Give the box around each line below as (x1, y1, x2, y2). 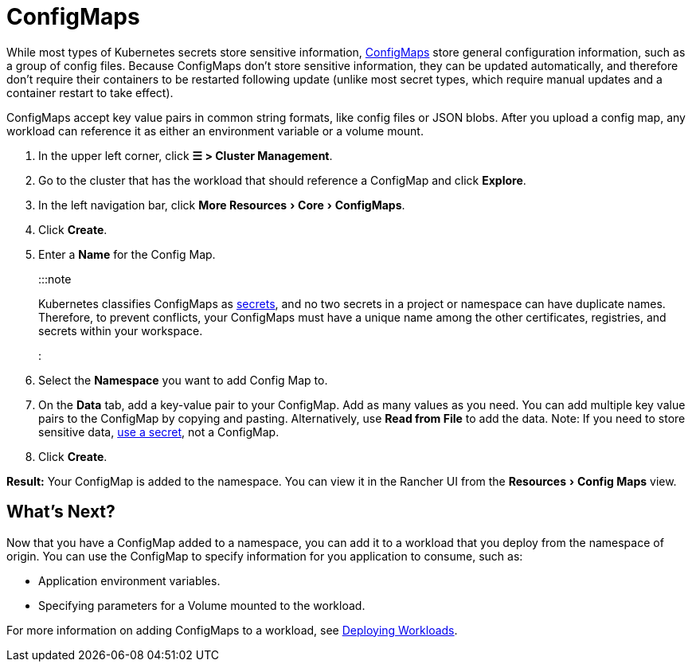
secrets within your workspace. (38, 323, 203, 338)
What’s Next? (6, 502, 115, 522)
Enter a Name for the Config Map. (38, 247, 216, 261)
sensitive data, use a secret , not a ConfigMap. (38, 424, 280, 439)
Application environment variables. (38, 573, 221, 588)
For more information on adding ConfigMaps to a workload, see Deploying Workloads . (6, 623, 458, 637)
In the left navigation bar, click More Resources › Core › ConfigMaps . (38, 197, 405, 212)
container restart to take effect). (6, 85, 174, 100)
